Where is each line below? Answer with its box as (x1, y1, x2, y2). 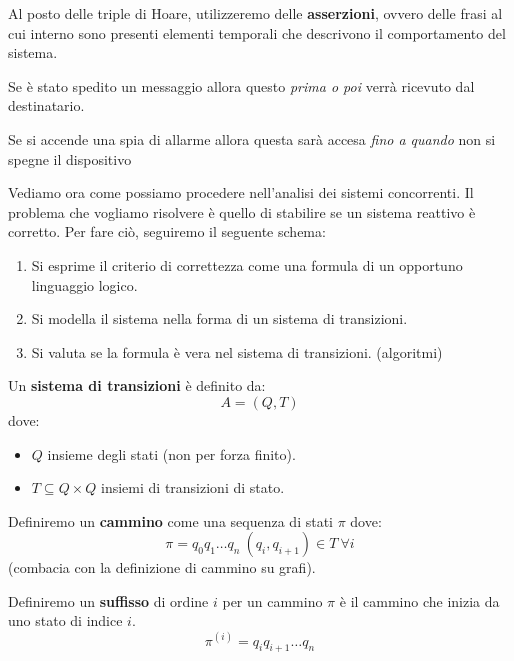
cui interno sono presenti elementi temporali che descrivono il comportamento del (8, 22, 506, 43)
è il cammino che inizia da (339, 590, 500, 611)
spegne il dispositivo (8, 148, 132, 169)
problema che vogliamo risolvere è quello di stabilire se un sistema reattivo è (8, 201, 476, 222)
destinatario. (8, 95, 85, 116)
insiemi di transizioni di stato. (101, 477, 285, 498)
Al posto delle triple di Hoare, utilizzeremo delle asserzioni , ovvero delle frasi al (8, 3, 503, 23)
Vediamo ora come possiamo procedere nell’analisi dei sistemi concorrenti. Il (8, 182, 474, 203)
